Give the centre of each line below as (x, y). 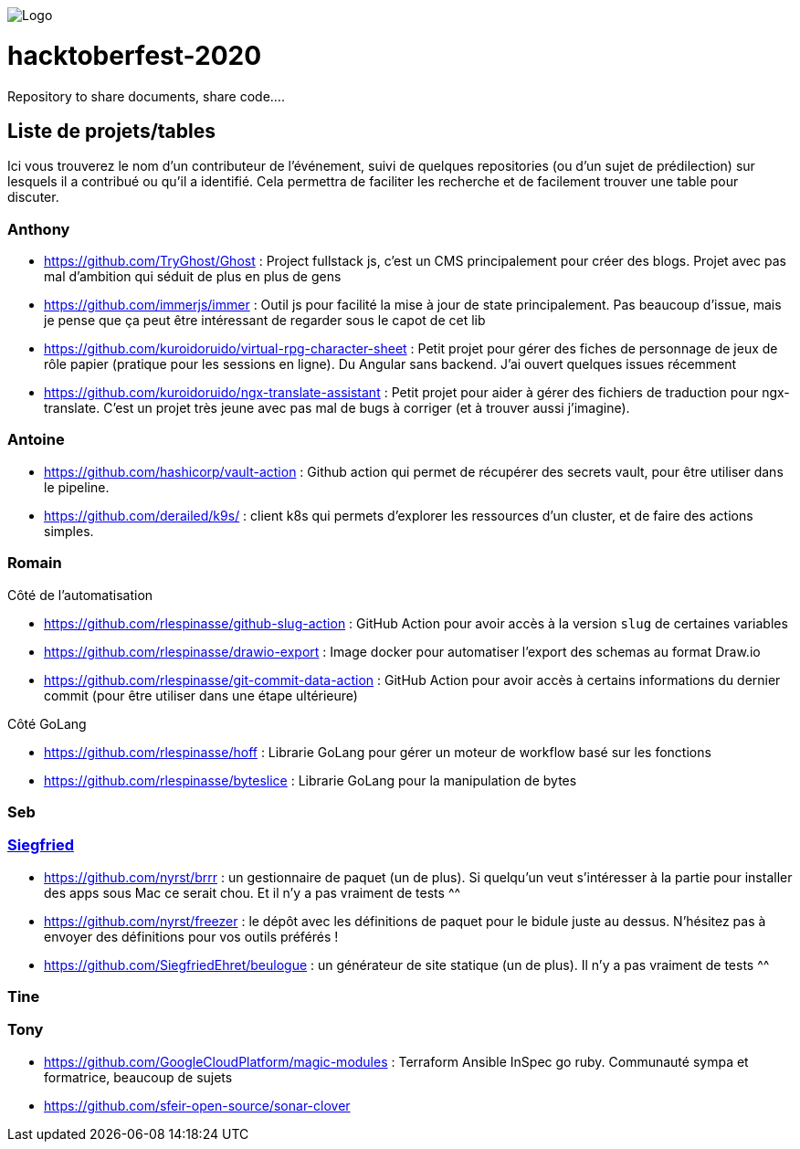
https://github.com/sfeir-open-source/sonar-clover (197, 1105)
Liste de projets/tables (112, 131)
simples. (69, 531)
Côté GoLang (47, 723)
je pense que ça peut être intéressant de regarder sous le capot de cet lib (265, 321)
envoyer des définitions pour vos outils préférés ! (191, 936)
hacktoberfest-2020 (135, 55)
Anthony (39, 229)
